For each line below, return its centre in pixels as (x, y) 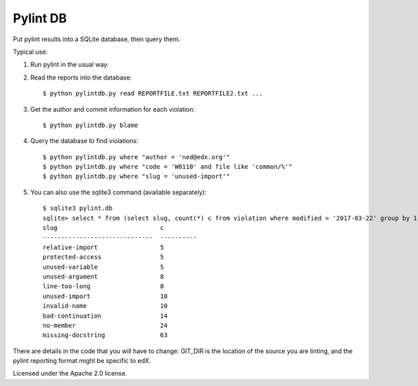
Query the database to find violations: (84, 141)
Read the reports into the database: (81, 77)
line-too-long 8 (103, 287)
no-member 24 (105, 325)
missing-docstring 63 (105, 335)
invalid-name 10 (105, 306)
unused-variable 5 (103, 267)
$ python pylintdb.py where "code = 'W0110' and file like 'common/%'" (168, 167)
